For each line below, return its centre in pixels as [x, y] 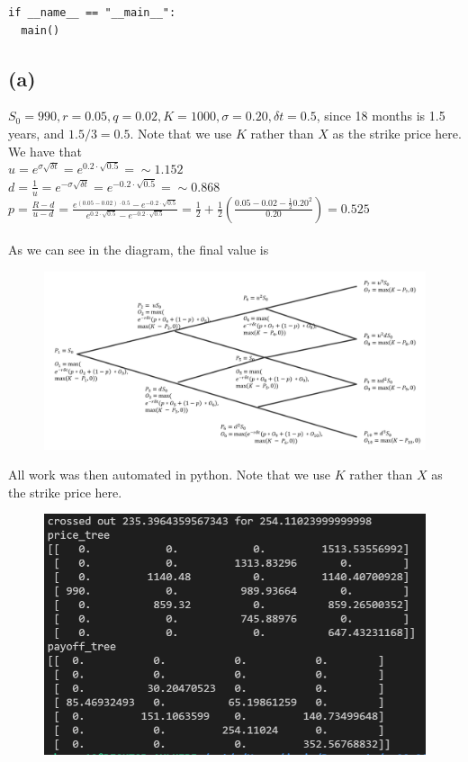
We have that [45, 151]
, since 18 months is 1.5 [381, 116]
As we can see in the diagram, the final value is [139, 250]
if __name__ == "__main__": [92, 13]
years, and [36, 133]
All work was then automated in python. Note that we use [169, 475]
